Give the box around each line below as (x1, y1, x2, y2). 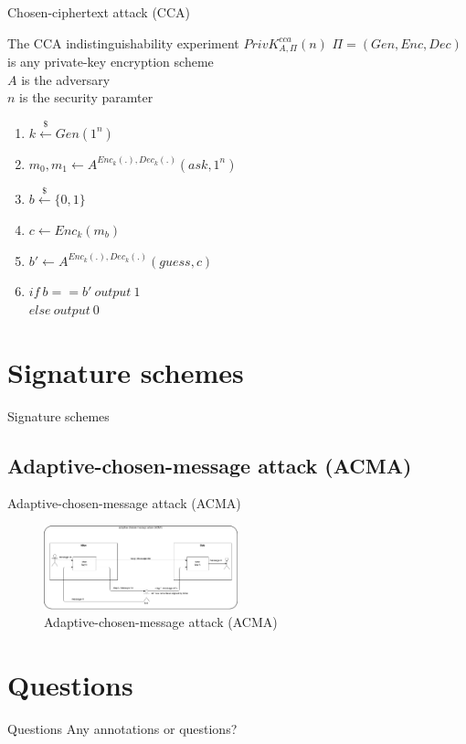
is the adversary (21, 69, 111, 89)
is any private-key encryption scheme (7, 52, 214, 71)
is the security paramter (19, 88, 154, 107)
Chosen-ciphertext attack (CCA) (7, 3, 190, 21)
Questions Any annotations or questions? (7, 718, 238, 738)
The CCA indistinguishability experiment (7, 33, 239, 52)
